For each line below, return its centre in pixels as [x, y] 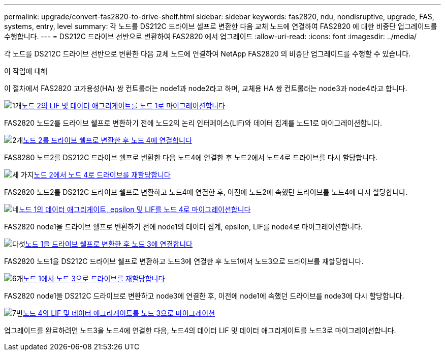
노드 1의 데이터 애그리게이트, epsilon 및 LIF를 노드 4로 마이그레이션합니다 [135, 209]
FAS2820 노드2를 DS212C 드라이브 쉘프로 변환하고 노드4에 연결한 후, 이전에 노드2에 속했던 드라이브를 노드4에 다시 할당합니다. [206, 192]
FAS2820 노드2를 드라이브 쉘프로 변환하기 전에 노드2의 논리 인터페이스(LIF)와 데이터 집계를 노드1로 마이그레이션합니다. [193, 123]
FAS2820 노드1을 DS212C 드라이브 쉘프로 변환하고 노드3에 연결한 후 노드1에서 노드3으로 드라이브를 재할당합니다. [184, 261]
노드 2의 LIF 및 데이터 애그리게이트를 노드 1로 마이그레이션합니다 [123, 106]
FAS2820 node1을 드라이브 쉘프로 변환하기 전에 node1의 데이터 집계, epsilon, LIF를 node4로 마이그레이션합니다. [184, 227]
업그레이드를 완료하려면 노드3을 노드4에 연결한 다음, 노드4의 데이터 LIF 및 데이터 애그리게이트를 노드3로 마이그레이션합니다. [200, 330]
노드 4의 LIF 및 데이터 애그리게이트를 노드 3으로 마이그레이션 [119, 313]
